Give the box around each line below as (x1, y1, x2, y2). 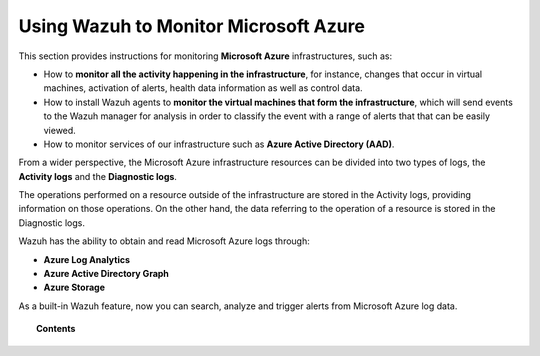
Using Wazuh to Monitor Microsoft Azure (18, 15, 365, 37)
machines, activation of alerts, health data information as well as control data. (43, 82, 364, 94)
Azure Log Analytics (43, 253, 130, 265)
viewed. (43, 124, 77, 136)
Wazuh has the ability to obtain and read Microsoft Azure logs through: (18, 235, 310, 247)
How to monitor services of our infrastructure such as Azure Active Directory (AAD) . (43, 138, 395, 150)
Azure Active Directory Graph (43, 268, 170, 280)
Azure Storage (43, 281, 105, 294)
